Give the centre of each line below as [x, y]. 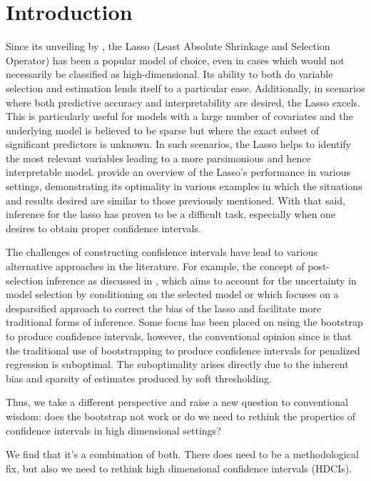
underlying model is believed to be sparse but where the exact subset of [163, 130]
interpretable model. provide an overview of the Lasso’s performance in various [178, 172]
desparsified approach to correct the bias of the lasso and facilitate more [163, 308]
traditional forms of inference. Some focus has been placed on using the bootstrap [184, 322]
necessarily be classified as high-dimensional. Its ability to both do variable [169, 74]
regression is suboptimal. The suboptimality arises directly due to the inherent [177, 364]
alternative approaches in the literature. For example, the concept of [155, 266]
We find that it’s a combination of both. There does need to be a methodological [182, 454]
